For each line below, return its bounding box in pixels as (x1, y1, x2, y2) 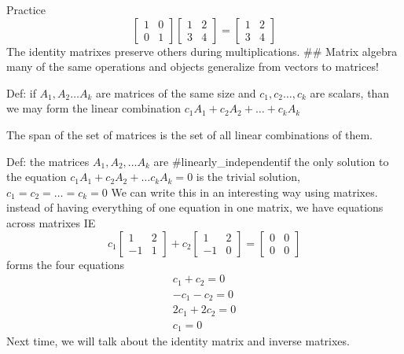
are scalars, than (310, 84, 390, 101)
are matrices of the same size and (95, 84, 256, 101)
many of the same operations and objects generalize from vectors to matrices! (6, 58, 379, 75)
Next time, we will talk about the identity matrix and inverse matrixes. (6, 333, 350, 349)
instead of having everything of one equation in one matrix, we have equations (6, 199, 384, 216)
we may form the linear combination (6, 100, 182, 116)
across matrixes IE (6, 214, 96, 230)
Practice (6, 2, 46, 17)
